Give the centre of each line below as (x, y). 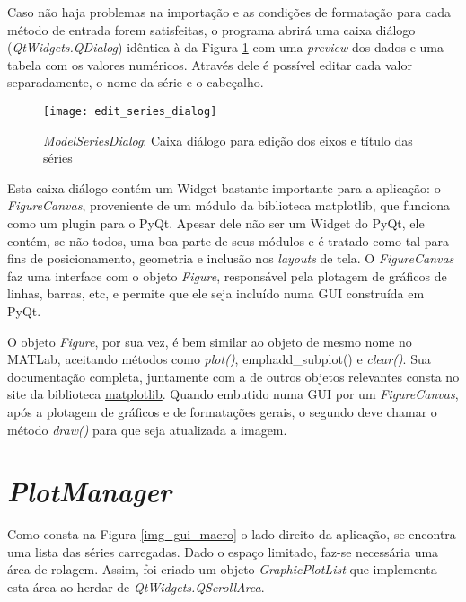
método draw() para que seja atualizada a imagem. (147, 429)
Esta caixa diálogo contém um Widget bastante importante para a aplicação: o (224, 187)
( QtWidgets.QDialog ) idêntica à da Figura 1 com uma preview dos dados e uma (226, 47)
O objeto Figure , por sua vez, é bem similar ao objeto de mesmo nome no (210, 341)
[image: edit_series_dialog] (130, 111)
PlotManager (89, 491)
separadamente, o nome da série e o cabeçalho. (136, 82)
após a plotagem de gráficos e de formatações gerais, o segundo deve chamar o (222, 411)
